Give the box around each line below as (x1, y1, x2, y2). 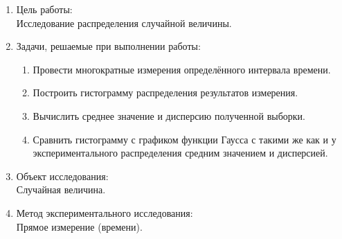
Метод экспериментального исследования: (16, 205, 193, 220)
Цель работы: (16, 2, 73, 16)
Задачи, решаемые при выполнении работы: (16, 39, 201, 53)
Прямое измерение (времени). (16, 219, 143, 233)
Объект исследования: (16, 168, 109, 183)
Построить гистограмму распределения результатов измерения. (33, 85, 298, 100)
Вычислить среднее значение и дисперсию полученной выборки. (33, 108, 305, 123)
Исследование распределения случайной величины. (16, 15, 232, 30)
